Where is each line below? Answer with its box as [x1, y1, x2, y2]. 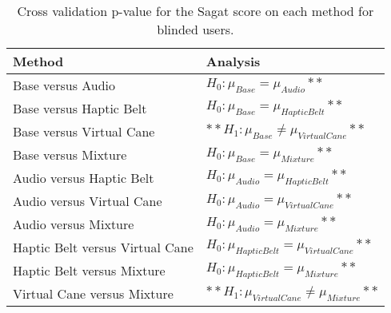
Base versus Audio [13, 76, 116, 94]
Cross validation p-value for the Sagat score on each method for [17, 2, 374, 20]
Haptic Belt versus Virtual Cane [13, 238, 194, 256]
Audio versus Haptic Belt [13, 168, 154, 187]
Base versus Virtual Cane [13, 122, 155, 141]
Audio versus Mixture [13, 215, 134, 233]
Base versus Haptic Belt [13, 99, 147, 117]
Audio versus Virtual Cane [13, 192, 162, 210]
